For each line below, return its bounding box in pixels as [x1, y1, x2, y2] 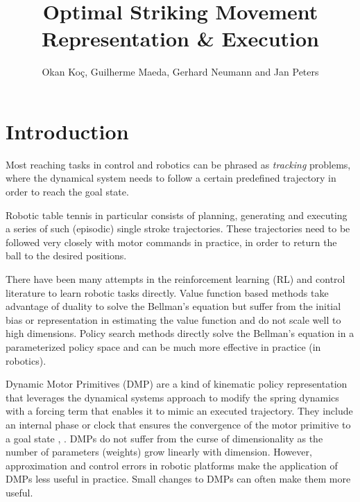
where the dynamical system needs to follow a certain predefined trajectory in [6, 171, 336, 185]
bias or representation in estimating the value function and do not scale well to [6, 312, 341, 327]
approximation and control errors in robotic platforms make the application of [6, 458, 338, 472]
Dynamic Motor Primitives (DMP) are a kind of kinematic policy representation [6, 376, 348, 391]
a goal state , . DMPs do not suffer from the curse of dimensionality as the [6, 431, 323, 445]
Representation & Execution [42, 24, 319, 53]
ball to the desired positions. [6, 248, 127, 263]
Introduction [6, 116, 129, 145]
